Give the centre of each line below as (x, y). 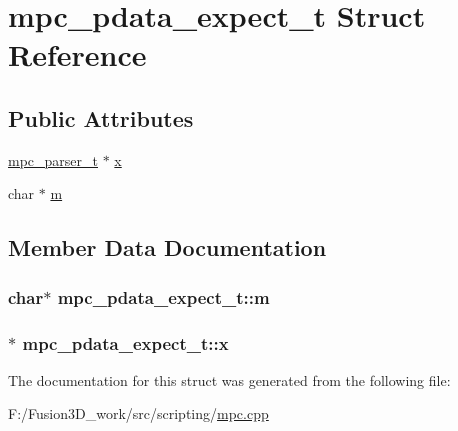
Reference (77, 54)
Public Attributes (101, 117)
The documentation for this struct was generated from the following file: (229, 379)
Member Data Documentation (167, 247)
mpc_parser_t (53, 159)
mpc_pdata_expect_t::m (163, 296)
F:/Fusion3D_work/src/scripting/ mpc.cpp (138, 413)
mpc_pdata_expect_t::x (125, 342)
